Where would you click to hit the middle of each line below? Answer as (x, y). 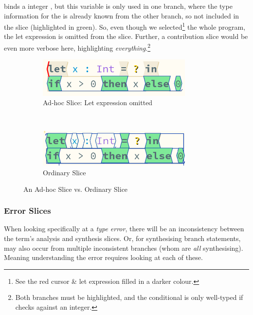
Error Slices (27, 211)
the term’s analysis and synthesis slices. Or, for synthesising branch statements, (122, 238)
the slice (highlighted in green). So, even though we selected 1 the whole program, (125, 26)
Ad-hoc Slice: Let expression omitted (98, 102)
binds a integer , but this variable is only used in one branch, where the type (118, 6)
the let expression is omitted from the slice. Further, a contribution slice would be (126, 36)
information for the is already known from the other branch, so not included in (122, 15)
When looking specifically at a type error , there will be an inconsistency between (124, 229)
